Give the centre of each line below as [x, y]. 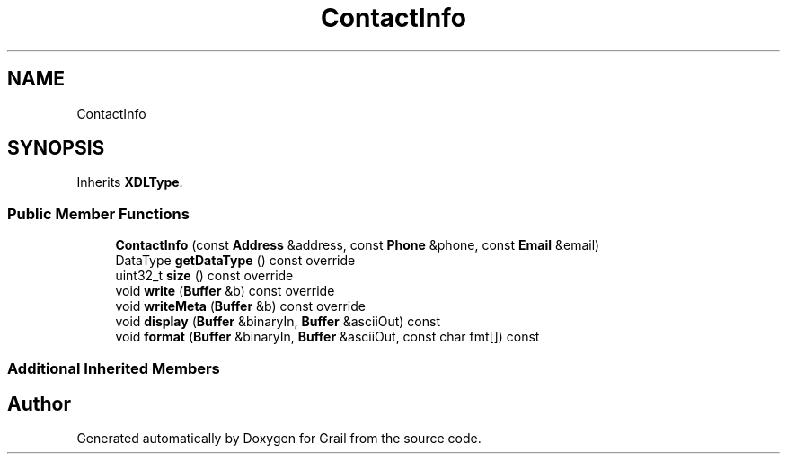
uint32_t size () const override [204, 276]
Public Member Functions [98, 213]
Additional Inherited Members [114, 368]
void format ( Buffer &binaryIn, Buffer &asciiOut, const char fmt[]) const [327, 337]
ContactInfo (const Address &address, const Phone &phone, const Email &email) [358, 245]
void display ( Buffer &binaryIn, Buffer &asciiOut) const [278, 322]
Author [39, 403]
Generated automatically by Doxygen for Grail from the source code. [279, 439]
